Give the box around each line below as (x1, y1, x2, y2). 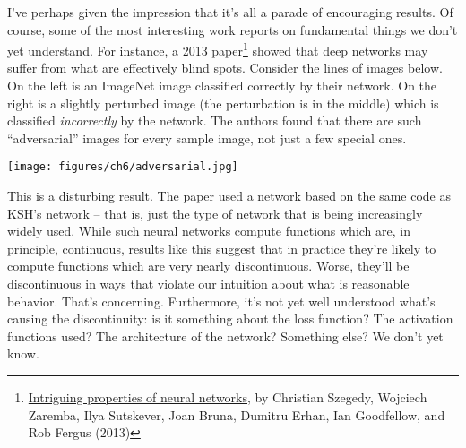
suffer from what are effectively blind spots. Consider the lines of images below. (7, 58, 443, 77)
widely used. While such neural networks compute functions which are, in (7, 221, 410, 240)
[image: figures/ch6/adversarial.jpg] (7, 160, 238, 174)
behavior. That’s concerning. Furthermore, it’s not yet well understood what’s (7, 291, 436, 310)
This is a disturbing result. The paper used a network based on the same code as (7, 186, 452, 205)
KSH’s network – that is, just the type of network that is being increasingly (7, 203, 423, 222)
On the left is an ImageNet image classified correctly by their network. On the (7, 76, 437, 95)
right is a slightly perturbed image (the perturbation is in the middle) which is (7, 93, 439, 112)
